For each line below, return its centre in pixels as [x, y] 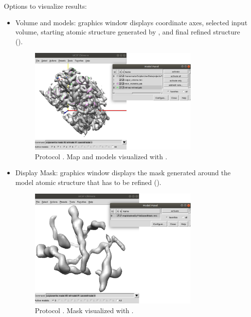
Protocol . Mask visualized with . [84, 310]
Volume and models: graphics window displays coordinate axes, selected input [131, 22]
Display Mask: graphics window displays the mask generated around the [123, 173]
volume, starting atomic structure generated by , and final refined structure [128, 32]
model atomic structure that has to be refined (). [88, 182]
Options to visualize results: [45, 6]
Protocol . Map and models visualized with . [101, 156]
